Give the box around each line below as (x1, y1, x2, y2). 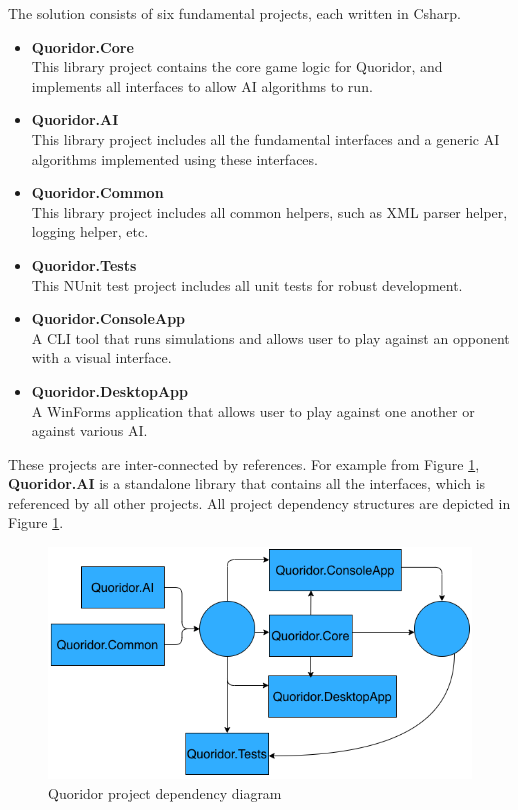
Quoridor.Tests (31, 254, 137, 275)
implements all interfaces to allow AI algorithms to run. (31, 75, 373, 96)
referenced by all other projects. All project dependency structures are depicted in (8, 492, 511, 513)
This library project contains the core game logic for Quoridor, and (31, 56, 443, 77)
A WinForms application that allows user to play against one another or (31, 400, 475, 421)
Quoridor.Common (31, 182, 164, 203)
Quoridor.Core (31, 36, 134, 57)
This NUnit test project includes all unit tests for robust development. (31, 274, 463, 295)
